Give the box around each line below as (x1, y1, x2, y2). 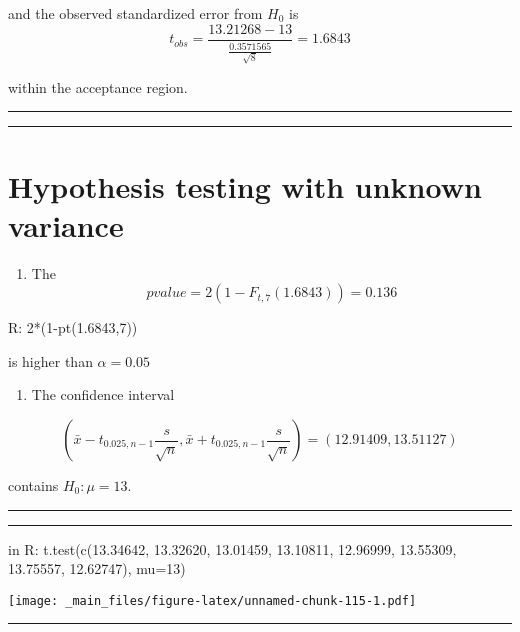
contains (8, 475, 59, 495)
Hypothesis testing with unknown (8, 165, 482, 206)
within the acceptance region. (8, 76, 188, 97)
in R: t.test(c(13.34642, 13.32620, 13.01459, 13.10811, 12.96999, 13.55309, (8, 538, 457, 559)
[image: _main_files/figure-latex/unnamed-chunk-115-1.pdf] (8, 593, 417, 608)
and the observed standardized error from (8, 3, 263, 23)
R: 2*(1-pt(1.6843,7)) (8, 317, 138, 338)
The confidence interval (31, 384, 175, 405)
